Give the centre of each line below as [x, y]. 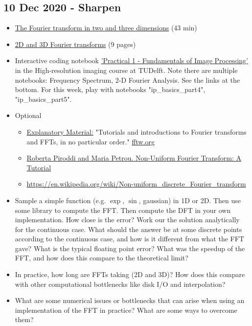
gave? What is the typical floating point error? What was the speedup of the [130, 248]
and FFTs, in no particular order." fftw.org [91, 141]
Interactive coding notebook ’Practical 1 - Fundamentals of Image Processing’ [131, 60]
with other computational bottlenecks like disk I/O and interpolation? [120, 284]
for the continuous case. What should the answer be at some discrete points [128, 229]
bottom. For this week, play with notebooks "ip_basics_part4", [110, 89]
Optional [28, 115]
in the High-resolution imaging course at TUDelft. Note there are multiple [126, 70]
